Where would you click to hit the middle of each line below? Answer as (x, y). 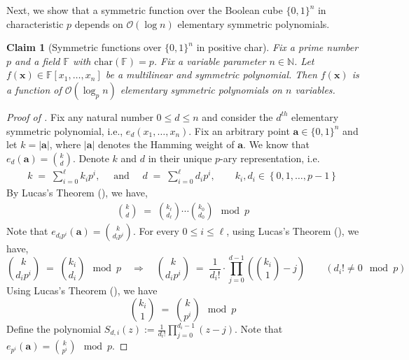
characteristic (35, 23)
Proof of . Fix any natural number (80, 116)
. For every (156, 230)
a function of (34, 89)
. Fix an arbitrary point (239, 130)
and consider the (237, 116)
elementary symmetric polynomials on (201, 89)
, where (65, 144)
